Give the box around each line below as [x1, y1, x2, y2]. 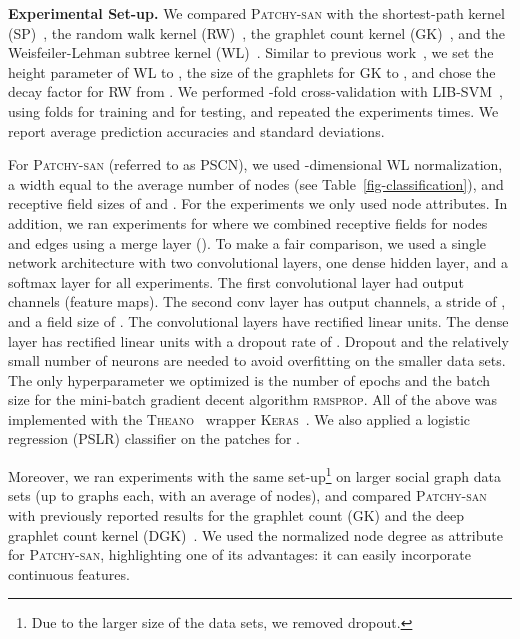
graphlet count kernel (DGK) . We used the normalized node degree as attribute [8, 524, 503, 545]
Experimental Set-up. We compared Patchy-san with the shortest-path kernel [8, 3, 505, 23]
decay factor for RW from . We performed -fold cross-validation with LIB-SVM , [8, 81, 503, 102]
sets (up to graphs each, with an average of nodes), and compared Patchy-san [8, 485, 487, 506]
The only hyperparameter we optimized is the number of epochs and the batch [8, 369, 491, 390]
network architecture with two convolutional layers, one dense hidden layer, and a [8, 252, 509, 273]
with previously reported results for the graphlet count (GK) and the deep [8, 504, 464, 525]
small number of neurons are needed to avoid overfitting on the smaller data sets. [8, 350, 506, 371]
